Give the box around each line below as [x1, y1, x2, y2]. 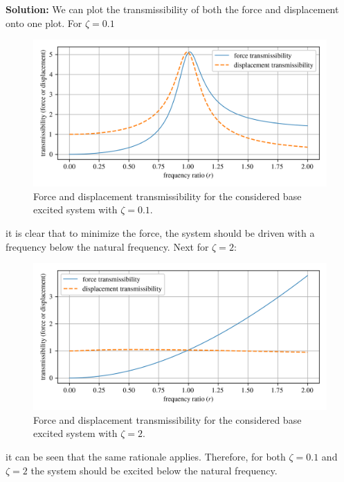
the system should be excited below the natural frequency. [30, 463, 278, 477]
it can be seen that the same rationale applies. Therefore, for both [6, 449, 286, 463]
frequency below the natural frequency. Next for [6, 239, 209, 253]
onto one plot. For [6, 15, 82, 30]
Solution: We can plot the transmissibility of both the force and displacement [6, 2, 339, 16]
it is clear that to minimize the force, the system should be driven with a [6, 225, 315, 240]
